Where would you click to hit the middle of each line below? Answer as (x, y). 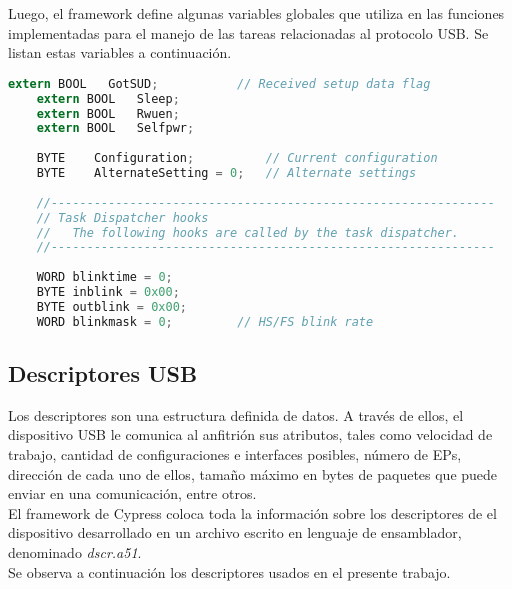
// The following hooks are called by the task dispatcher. (248, 232)
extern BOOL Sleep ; (108, 98)
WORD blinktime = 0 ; (104, 277)
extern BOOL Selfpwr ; (115, 128)
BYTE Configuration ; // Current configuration (237, 158)
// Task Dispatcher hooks (122, 217)
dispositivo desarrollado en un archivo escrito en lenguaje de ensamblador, (235, 532)
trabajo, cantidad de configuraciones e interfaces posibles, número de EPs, (235, 454)
